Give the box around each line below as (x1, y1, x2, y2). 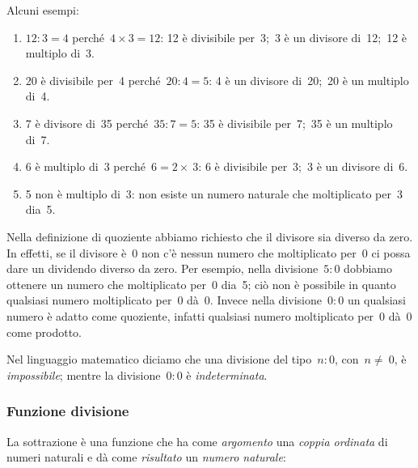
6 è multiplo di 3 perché (25, 158, 146, 175)
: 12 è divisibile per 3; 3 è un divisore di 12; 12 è (160, 28, 407, 45)
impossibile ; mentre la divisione (6, 366, 161, 383)
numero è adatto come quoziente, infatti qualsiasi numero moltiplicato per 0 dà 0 (6, 307, 412, 324)
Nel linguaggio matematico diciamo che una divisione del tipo (6, 351, 312, 368)
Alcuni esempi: (6, 2, 79, 18)
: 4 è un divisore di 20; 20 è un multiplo (209, 71, 409, 88)
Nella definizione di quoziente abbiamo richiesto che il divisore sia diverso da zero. (6, 228, 413, 245)
